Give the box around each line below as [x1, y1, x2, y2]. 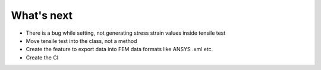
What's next [11, 9, 73, 22]
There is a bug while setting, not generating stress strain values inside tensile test [26, 29, 226, 36]
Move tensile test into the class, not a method [26, 37, 137, 44]
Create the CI [26, 54, 59, 61]
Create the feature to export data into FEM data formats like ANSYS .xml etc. [26, 46, 213, 53]
